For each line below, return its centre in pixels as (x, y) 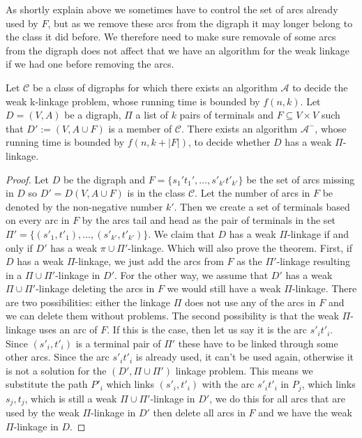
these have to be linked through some (258, 343)
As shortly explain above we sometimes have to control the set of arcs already (172, 9)
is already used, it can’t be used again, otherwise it (245, 357)
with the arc (228, 384)
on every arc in (38, 220)
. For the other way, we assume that (191, 274)
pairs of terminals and (226, 115)
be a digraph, (93, 115)
